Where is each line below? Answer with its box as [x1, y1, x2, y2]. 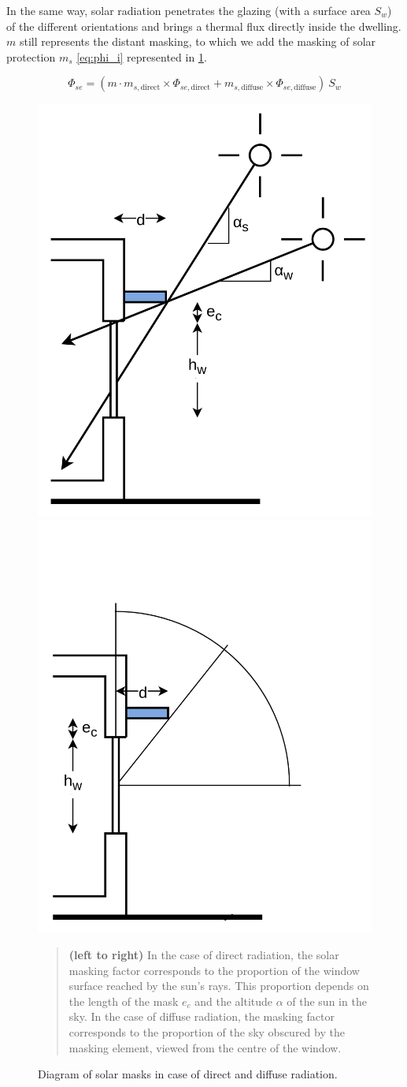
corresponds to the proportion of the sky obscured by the [68, 1023, 345, 1040]
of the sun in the [287, 992, 367, 1009]
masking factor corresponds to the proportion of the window [68, 962, 360, 978]
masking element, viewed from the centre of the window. [68, 1039, 342, 1055]
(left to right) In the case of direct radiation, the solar [68, 947, 339, 962]
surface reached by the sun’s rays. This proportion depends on [68, 977, 369, 994]
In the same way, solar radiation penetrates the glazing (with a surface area [6, 2, 371, 18]
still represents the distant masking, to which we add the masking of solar [19, 33, 376, 50]
